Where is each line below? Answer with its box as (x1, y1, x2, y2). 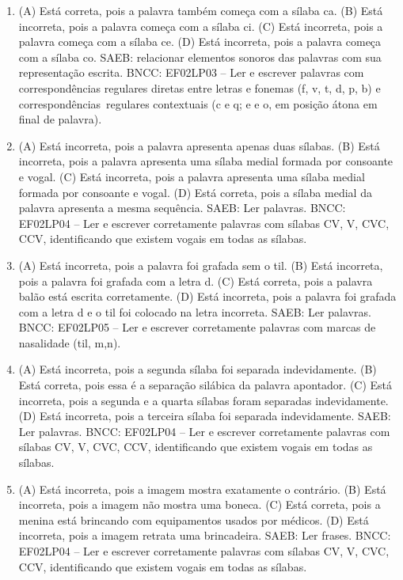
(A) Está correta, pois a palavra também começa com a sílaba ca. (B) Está (18, 2, 383, 18)
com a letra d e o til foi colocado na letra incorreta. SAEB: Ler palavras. (18, 303, 371, 320)
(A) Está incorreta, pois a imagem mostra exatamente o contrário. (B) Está (18, 480, 386, 497)
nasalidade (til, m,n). (18, 334, 121, 351)
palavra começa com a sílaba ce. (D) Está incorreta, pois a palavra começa (18, 33, 382, 50)
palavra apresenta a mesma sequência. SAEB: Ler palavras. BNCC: (18, 199, 346, 216)
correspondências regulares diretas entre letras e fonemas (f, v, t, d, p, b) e (18, 79, 381, 96)
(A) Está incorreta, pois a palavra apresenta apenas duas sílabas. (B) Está (18, 137, 380, 154)
